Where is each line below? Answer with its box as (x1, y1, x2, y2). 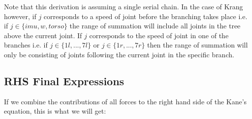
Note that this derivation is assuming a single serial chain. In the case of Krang (4, 1, 243, 11)
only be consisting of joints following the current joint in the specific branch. (4, 49, 234, 59)
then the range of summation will (147, 40, 248, 50)
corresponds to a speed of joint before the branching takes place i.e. (43, 11, 248, 21)
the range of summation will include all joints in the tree (69, 21, 241, 31)
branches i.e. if (4, 40, 48, 50)
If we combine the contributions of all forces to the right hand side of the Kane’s (4, 96, 247, 106)
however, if (4, 11, 36, 21)
